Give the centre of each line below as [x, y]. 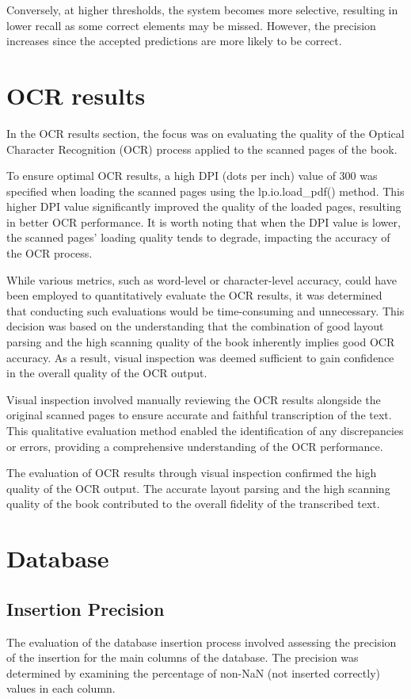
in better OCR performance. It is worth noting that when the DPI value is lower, [204, 222]
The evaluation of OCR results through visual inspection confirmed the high [192, 473]
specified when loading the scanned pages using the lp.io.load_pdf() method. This [205, 191]
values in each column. [61, 688]
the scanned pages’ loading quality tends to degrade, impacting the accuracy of [198, 237]
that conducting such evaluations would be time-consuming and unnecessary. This [205, 310]
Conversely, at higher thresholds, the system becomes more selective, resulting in [202, 10]
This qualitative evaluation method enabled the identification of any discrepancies [205, 430]
